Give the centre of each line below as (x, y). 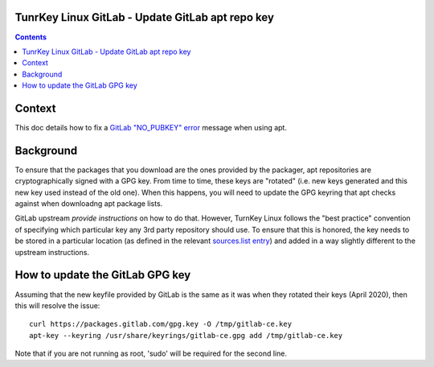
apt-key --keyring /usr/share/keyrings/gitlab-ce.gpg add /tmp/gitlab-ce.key (186, 335)
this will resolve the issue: (57, 305)
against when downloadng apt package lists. (89, 204)
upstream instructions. (52, 252)
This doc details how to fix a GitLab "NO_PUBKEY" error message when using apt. (151, 127)
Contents (31, 37)
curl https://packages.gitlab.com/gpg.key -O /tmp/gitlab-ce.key (161, 324)
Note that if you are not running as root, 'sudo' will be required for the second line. (151, 353)
